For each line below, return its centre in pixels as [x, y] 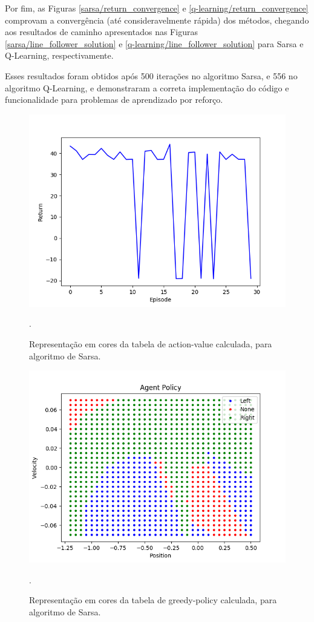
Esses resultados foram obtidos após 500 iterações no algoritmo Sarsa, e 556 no [151, 75]
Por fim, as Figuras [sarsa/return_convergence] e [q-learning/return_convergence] [157, 8]
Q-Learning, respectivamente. [59, 55]
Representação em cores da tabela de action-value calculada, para [151, 343]
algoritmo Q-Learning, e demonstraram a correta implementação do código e [147, 87]
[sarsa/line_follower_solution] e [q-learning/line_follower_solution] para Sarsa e [154, 43]
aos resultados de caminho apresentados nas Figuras [101, 32]
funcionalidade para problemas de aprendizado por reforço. [114, 100]
